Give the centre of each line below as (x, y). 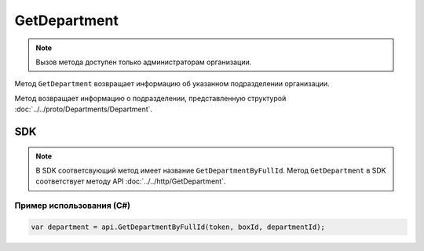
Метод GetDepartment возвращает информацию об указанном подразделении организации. (172, 84)
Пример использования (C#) (73, 206)
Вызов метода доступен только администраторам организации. (144, 62)
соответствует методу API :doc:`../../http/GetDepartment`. (131, 181)
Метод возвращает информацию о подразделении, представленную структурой (150, 98)
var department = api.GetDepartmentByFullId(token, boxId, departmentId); (178, 227)
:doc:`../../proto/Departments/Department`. (84, 109)
